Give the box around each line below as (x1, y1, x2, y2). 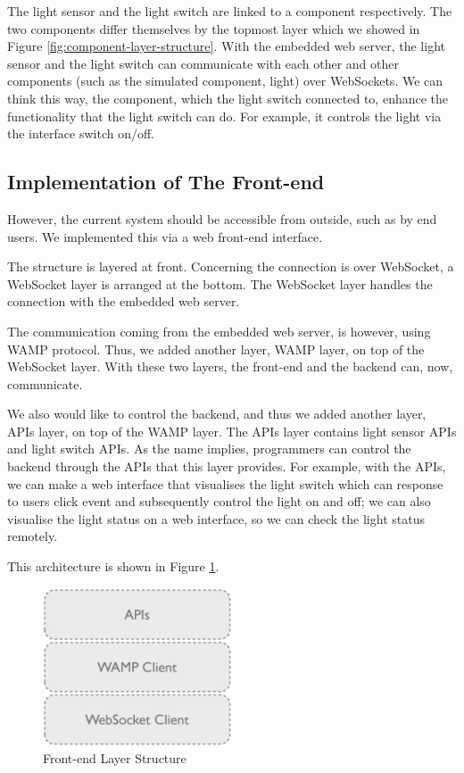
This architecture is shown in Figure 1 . (7, 557, 220, 576)
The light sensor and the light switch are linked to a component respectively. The (7, 2, 452, 20)
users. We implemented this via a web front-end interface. (7, 227, 323, 245)
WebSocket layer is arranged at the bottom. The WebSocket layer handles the (7, 274, 433, 293)
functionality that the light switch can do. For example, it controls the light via (7, 106, 442, 125)
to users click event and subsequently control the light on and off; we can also (7, 492, 431, 511)
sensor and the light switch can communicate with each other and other (7, 54, 399, 72)
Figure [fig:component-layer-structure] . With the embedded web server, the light (7, 37, 445, 55)
